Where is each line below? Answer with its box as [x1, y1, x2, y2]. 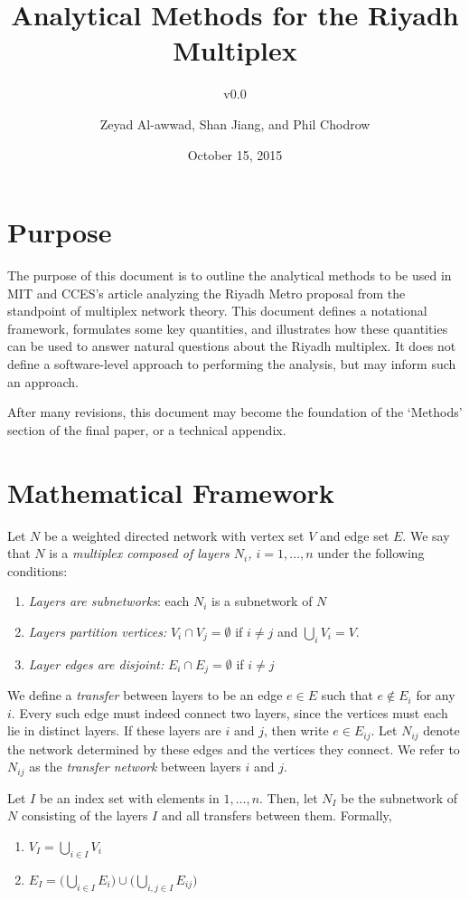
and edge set [320, 526, 389, 545]
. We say [402, 526, 450, 545]
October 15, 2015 [187, 145, 283, 164]
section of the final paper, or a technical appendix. [7, 420, 286, 439]
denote [423, 721, 460, 740]
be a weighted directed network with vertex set [43, 526, 305, 545]
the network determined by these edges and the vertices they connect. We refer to [7, 739, 460, 758]
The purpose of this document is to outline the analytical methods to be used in [7, 266, 452, 285]
